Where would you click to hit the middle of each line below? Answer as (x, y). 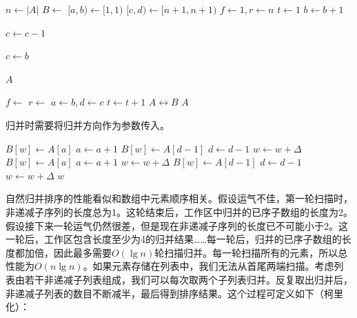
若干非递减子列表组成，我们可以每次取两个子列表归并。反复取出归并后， (188, 279)
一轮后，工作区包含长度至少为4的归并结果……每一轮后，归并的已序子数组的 (174, 239)
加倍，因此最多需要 (68, 252)
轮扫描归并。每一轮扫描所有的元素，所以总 (251, 252)
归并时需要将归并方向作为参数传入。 (88, 125)
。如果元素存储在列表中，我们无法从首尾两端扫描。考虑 (208, 266)
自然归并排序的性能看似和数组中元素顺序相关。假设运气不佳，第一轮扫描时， (179, 198)
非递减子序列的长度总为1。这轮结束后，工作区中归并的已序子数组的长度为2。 (179, 211)
